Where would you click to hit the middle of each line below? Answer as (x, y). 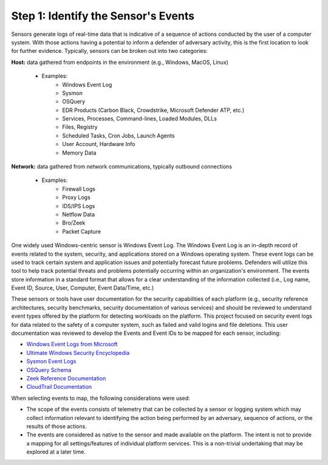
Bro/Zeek (74, 223)
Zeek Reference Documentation (66, 378)
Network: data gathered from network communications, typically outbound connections (121, 167)
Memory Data (79, 153)
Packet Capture (82, 231)
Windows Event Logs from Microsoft (72, 344)
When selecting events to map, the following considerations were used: (101, 398)
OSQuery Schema (49, 370)
